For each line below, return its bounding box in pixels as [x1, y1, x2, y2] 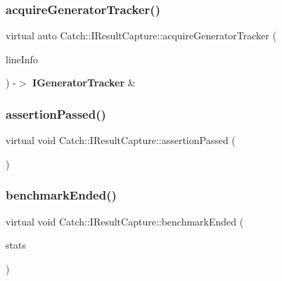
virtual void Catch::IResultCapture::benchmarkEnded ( [6, 214, 244, 228]
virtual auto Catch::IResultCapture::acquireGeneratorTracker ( [6, 28, 276, 43]
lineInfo [6, 51, 38, 66]
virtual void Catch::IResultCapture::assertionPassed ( [6, 133, 236, 148]
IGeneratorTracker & [32, 75, 136, 90]
